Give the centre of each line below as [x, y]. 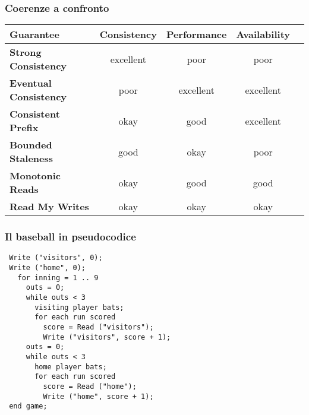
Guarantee [34, 34]
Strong [26, 52]
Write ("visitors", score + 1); [107, 337]
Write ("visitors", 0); [56, 258]
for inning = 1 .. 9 [58, 278]
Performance [196, 34]
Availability [263, 34]
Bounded [31, 145]
